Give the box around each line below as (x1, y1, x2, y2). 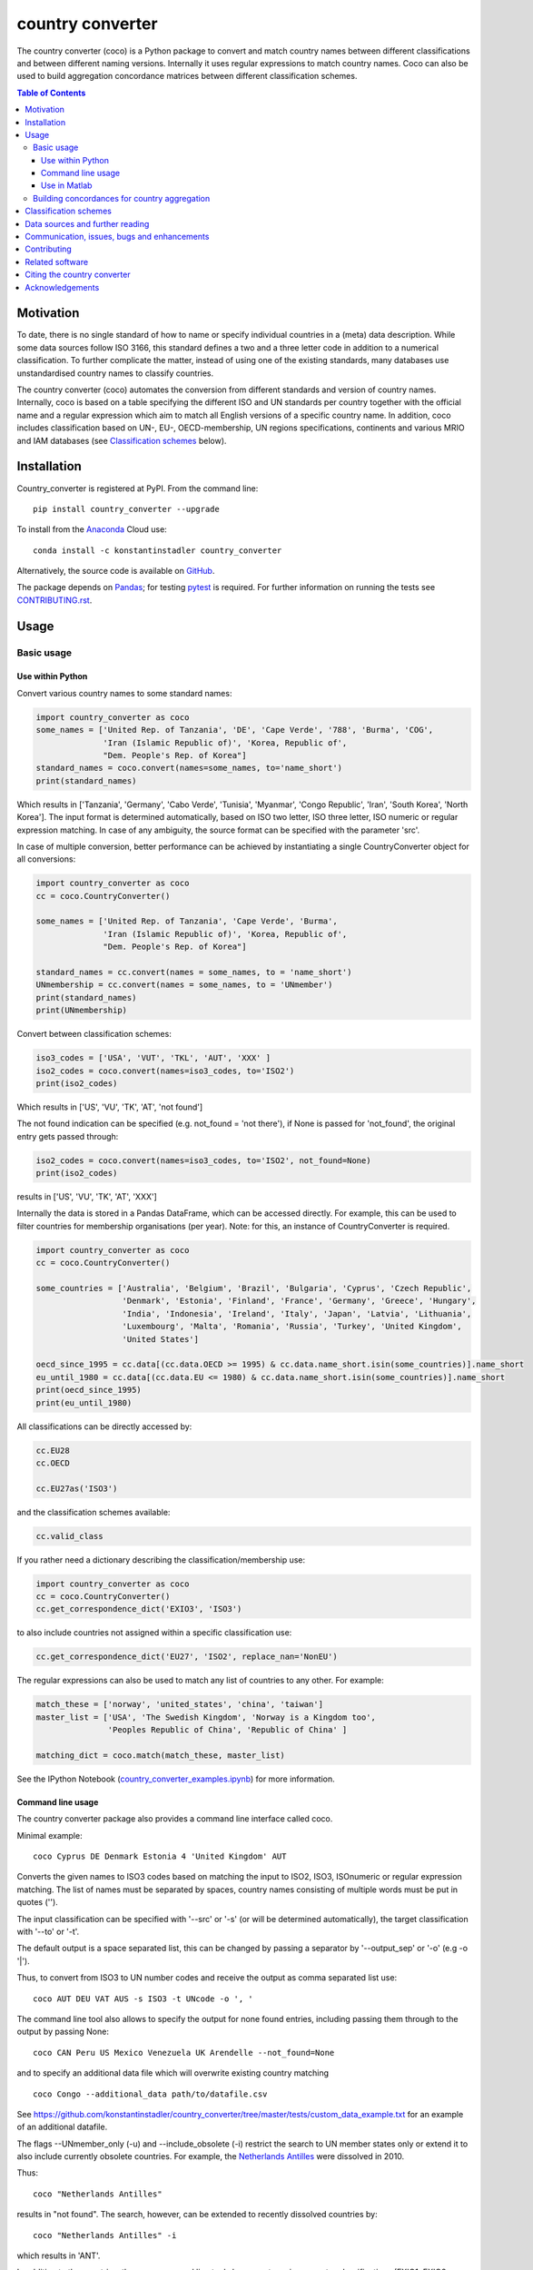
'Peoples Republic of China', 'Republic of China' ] (107, 1725, 348, 1735)
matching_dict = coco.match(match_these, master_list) (35, 1750, 285, 1761)
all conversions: (16, 854, 76, 864)
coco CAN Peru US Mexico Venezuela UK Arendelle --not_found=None (33, 2048, 335, 2058)
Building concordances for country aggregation (33, 192, 211, 203)
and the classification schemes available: (16, 1506, 171, 1517)
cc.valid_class (35, 1531, 104, 1541)
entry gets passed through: (16, 1130, 119, 1141)
